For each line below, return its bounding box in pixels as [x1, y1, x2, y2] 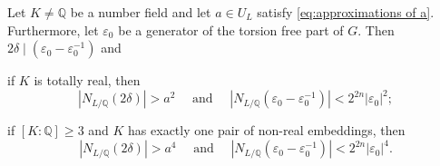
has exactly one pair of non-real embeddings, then [128, 121, 406, 140]
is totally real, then [34, 71, 141, 90]
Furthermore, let [7, 20, 99, 39]
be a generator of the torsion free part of [118, 20, 344, 39]
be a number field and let [70, 3, 211, 21]
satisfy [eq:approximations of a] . [257, 3, 435, 21]
